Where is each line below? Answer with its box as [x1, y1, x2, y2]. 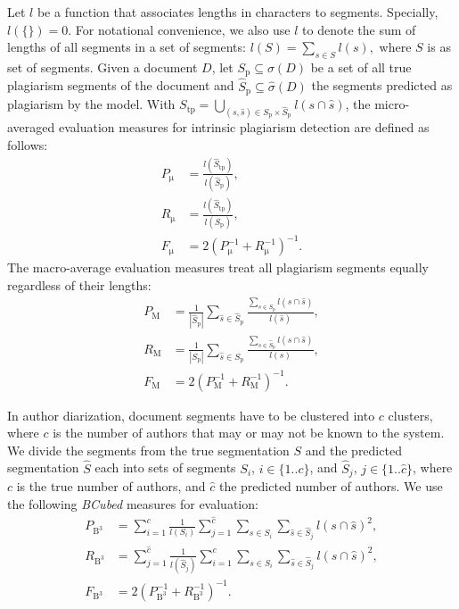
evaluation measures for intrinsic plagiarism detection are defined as [58, 118, 430, 137]
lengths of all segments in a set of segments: [7, 38, 246, 56]
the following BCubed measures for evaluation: [7, 494, 258, 513]
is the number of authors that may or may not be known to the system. [53, 423, 445, 442]
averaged [7, 118, 55, 137]
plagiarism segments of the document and [7, 76, 234, 95]
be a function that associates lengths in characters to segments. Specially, [37, 3, 439, 21]
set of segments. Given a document [7, 57, 198, 76]
